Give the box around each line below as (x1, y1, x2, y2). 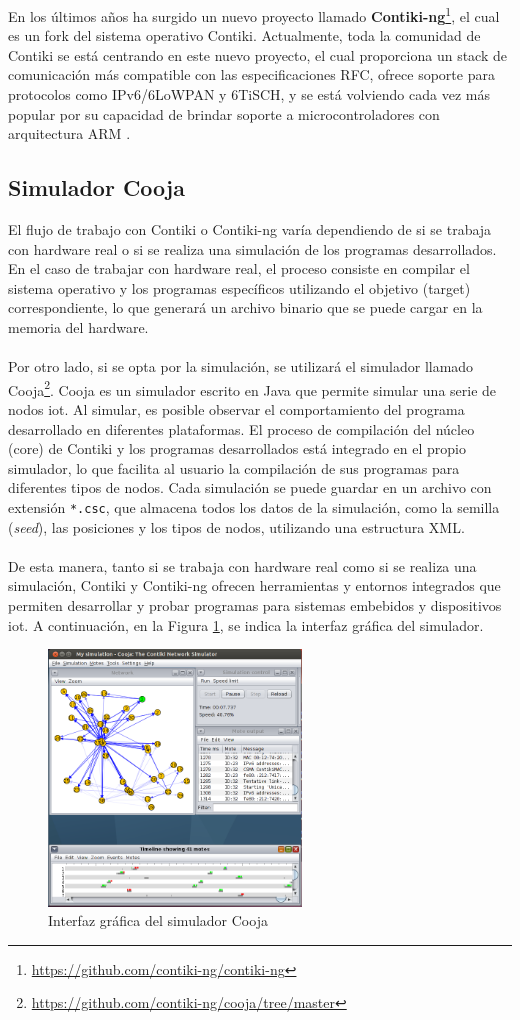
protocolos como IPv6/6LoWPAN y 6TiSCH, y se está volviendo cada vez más (8, 84, 490, 105)
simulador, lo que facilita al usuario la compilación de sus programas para (8, 457, 460, 478)
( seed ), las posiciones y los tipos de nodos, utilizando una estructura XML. (8, 516, 465, 537)
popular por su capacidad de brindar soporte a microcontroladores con (8, 103, 440, 124)
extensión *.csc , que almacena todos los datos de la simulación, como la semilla (8, 496, 500, 517)
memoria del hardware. (8, 316, 149, 337)
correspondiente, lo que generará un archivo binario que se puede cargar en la (8, 297, 483, 318)
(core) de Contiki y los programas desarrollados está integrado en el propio (8, 438, 466, 459)
